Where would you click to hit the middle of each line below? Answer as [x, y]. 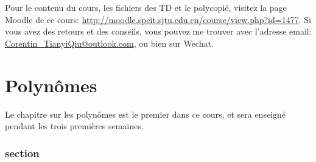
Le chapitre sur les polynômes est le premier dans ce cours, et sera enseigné [146, 114]
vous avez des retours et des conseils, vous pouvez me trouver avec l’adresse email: [158, 31]
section [22, 153]
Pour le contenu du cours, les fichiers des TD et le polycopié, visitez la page [146, 7]
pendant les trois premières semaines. [74, 126]
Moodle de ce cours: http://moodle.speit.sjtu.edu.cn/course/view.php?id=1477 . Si [158, 19]
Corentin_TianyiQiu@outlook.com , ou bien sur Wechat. [109, 43]
